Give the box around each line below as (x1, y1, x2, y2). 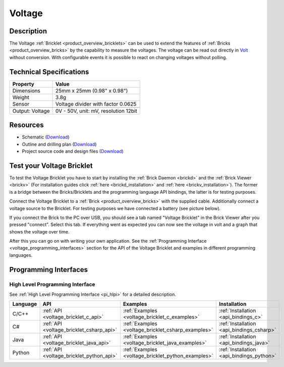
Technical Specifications (9, 67, 89, 76)
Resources (9, 121, 44, 129)
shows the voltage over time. (9, 228, 70, 235)
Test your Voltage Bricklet (9, 161, 93, 170)
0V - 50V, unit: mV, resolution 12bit (55, 107, 137, 114)
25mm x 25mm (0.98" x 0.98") (55, 87, 128, 94)
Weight (12, 94, 30, 101)
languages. (9, 252, 33, 258)
